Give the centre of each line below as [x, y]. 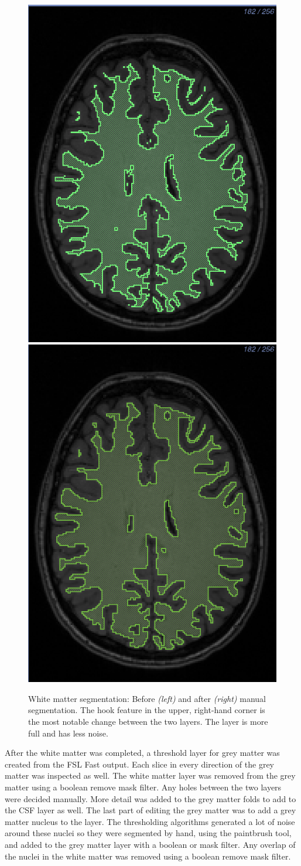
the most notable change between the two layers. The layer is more [148, 722]
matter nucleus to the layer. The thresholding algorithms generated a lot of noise [150, 821]
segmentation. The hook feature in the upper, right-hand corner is [147, 710]
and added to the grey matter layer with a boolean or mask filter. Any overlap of [150, 844]
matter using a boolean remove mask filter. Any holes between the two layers [143, 787]
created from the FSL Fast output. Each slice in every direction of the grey [140, 764]
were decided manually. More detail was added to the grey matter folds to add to [150, 798]
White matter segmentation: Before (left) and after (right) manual [147, 698]
